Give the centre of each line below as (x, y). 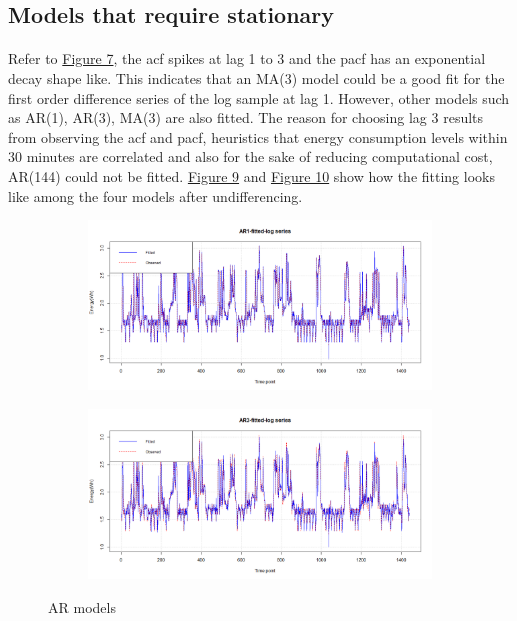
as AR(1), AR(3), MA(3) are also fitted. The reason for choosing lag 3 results (246, 117)
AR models (82, 606)
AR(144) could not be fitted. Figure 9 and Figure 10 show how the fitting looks (251, 175)
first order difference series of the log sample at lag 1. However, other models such (259, 97)
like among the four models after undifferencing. (155, 195)
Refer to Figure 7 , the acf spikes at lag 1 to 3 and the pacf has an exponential (247, 58)
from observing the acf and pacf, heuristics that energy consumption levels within (258, 136)
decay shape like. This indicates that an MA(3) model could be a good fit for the (256, 77)
